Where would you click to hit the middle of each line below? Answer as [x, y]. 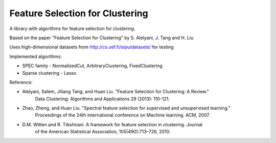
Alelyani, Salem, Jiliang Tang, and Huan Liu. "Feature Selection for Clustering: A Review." [116, 92]
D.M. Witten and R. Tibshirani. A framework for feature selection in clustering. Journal [112, 124]
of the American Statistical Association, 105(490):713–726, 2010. [103, 132]
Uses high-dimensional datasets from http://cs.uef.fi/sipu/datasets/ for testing [91, 47]
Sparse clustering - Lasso [49, 73]
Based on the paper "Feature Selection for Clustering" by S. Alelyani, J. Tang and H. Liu [101, 38]
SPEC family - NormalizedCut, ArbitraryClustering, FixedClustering [93, 66]
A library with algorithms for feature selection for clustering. [72, 28]
